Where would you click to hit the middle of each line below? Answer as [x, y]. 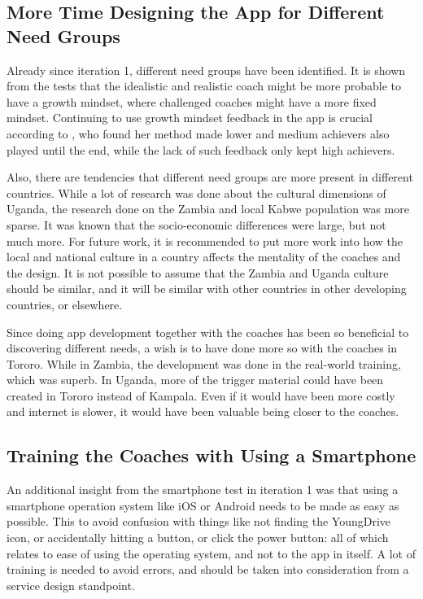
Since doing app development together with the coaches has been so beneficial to [208, 332]
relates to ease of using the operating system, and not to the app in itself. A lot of [211, 553]
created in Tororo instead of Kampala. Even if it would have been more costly [201, 395]
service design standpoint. [71, 585]
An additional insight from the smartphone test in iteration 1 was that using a [203, 490]
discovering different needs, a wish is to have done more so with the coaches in [202, 348]
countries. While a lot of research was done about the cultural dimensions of [196, 192]
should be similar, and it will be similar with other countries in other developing [207, 289]
